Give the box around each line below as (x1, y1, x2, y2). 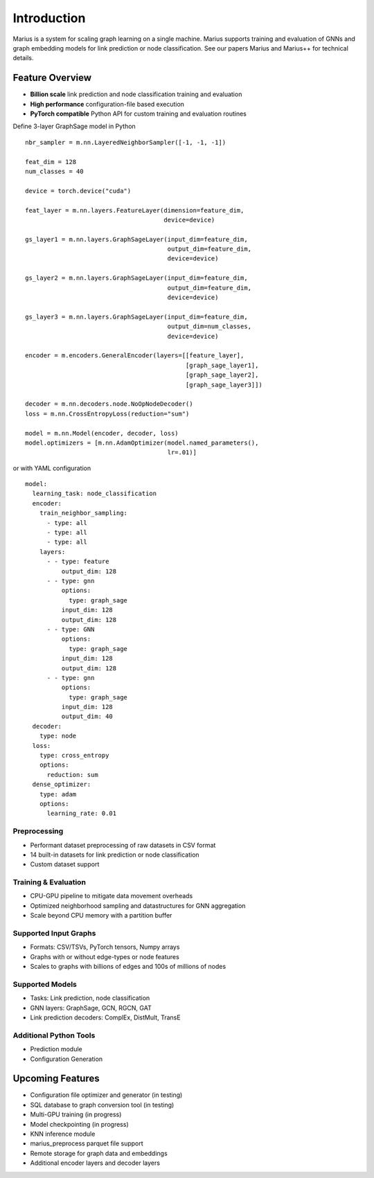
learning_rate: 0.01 (46, 810, 117, 817)
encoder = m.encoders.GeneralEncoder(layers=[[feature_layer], (25, 352, 244, 359)
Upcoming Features (12, 1073, 100, 1085)
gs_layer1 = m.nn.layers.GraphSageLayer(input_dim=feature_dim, (25, 235, 249, 243)
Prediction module (30, 1045, 82, 1053)
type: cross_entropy (39, 751, 109, 760)
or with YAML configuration (12, 464, 91, 472)
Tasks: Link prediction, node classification (30, 994, 150, 1002)
